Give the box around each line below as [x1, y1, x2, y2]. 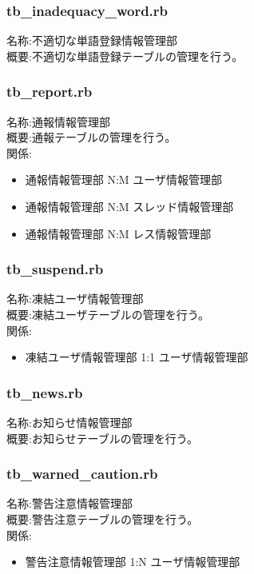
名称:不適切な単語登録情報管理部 [6, 32, 177, 49]
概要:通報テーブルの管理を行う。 [6, 129, 177, 145]
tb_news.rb [6, 382, 83, 402]
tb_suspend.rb [6, 259, 104, 279]
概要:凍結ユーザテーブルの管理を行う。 [6, 306, 209, 322]
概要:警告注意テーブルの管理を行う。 [6, 511, 199, 527]
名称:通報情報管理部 [6, 113, 110, 130]
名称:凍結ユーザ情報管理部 [6, 290, 144, 307]
